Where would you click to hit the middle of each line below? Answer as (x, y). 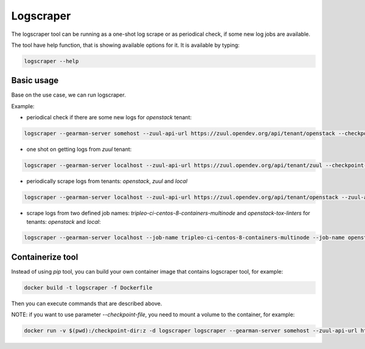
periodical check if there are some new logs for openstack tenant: (109, 117)
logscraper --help (51, 61)
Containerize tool (45, 257)
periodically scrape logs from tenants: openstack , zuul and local (107, 181)
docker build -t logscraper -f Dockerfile (88, 288)
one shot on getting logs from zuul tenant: (79, 150)
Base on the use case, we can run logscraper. (68, 95)
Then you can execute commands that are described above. (87, 303)
